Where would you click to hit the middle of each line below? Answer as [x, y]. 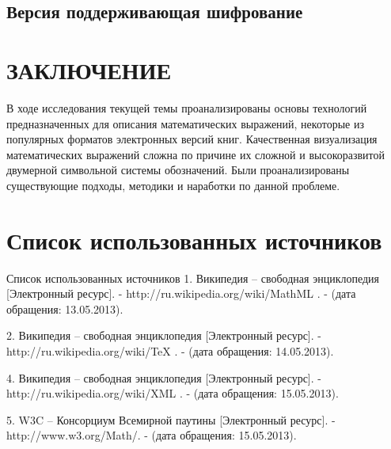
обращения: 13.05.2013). [65, 308]
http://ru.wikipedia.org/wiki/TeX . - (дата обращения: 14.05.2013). [170, 350]
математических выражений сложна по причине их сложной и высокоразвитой [196, 154]
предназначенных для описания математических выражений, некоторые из [185, 123]
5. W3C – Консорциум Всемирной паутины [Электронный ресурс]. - [171, 419]
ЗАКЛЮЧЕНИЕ [89, 69]
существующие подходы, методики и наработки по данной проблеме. [173, 185]
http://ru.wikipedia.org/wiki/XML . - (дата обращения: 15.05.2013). [173, 393]
